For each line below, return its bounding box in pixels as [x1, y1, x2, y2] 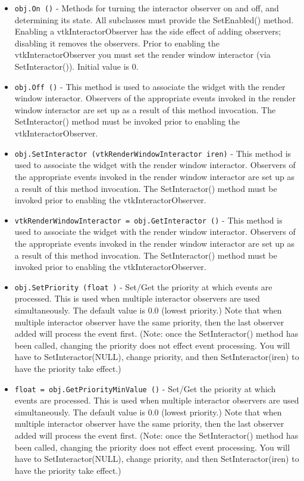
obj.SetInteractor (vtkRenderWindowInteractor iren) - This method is [14, 147, 292, 159]
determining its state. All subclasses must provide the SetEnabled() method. [14, 13, 294, 26]
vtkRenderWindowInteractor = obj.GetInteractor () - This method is [14, 213, 283, 226]
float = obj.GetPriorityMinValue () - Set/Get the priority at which [14, 382, 276, 395]
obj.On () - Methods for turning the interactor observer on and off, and [14, 2, 279, 14]
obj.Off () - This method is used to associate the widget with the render [14, 80, 286, 92]
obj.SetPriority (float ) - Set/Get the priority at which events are [14, 280, 272, 293]
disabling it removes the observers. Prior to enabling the [14, 36, 220, 49]
